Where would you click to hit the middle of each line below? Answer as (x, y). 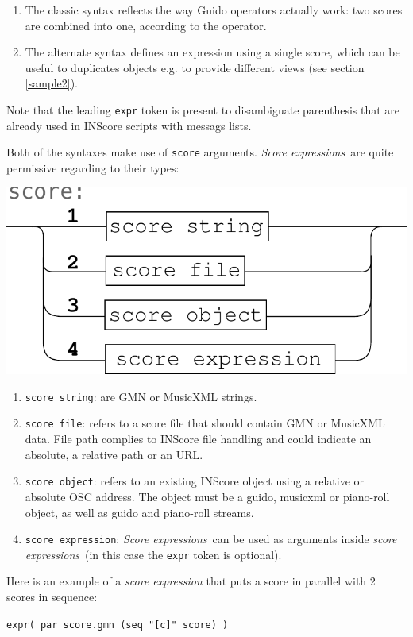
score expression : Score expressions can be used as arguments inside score (211, 539)
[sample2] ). (51, 83)
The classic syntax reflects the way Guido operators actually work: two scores (214, 10)
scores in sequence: (52, 597)
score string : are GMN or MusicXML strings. (141, 396)
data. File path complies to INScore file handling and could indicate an (198, 439)
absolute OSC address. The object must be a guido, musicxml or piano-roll (207, 496)
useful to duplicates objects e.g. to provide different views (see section (195, 67)
